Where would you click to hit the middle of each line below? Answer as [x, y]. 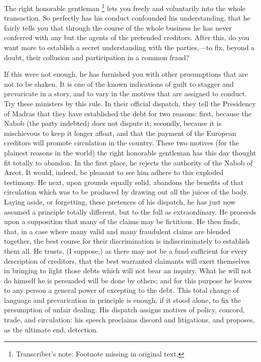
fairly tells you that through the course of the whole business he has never [118, 27]
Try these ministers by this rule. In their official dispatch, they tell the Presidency [130, 103]
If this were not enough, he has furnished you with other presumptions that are [126, 74]
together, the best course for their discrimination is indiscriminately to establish [127, 241]
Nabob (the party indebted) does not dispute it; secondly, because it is [113, 123]
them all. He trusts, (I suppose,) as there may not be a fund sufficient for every [126, 250]
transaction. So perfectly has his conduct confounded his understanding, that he [127, 18]
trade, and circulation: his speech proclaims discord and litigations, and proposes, [129, 320]
